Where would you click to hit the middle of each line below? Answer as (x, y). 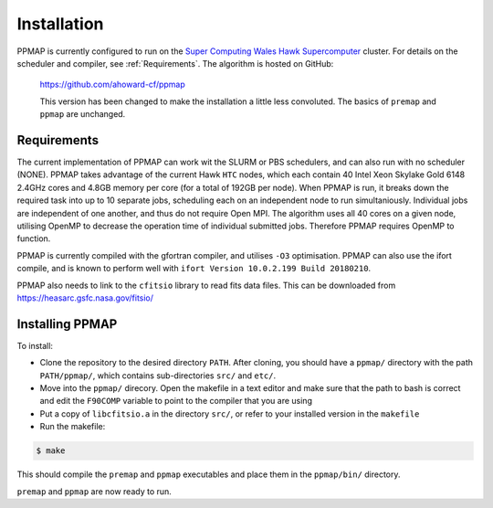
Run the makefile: (73, 427)
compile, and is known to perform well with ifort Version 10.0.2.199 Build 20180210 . (194, 269)
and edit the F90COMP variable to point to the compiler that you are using (176, 401)
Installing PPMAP (67, 324)
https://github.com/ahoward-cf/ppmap (113, 85)
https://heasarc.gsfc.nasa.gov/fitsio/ (85, 298)
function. (34, 238)
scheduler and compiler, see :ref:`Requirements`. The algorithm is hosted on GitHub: (175, 63)
